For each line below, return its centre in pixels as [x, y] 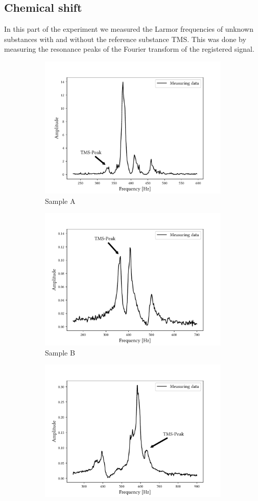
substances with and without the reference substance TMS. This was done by [125, 39]
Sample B [60, 352]
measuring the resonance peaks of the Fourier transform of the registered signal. [129, 49]
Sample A [60, 201]
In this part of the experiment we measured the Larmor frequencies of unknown [129, 29]
